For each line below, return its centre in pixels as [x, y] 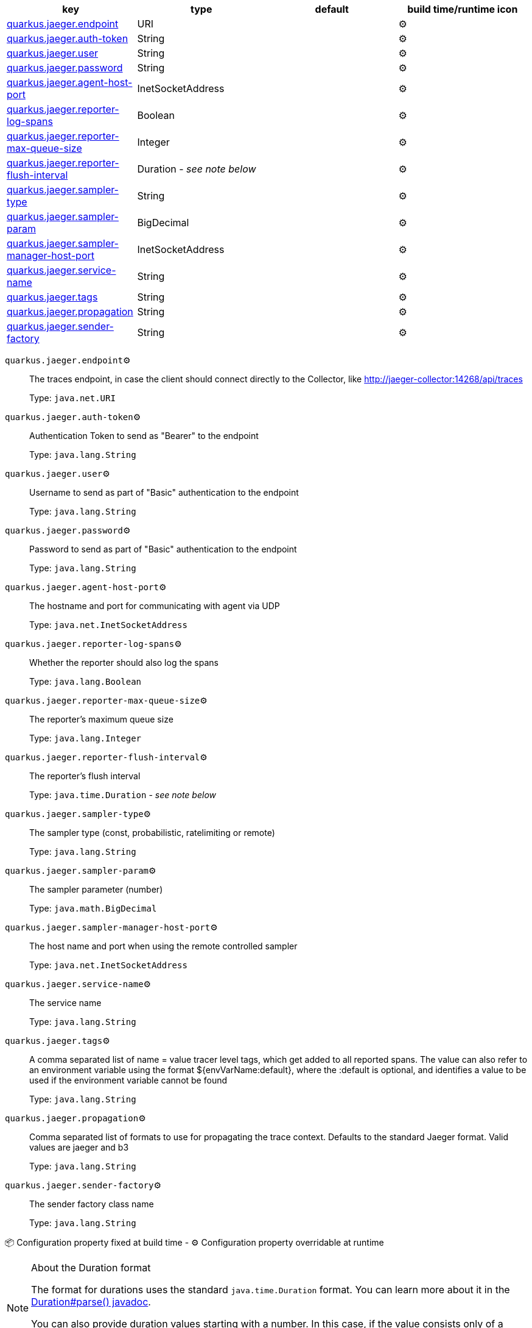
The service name [65, 1003]
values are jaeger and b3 [79, 1147]
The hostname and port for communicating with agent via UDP [155, 606]
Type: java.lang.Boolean [86, 681]
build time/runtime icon [463, 9]
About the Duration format [91, 1268]
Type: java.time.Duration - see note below [123, 795]
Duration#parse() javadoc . [91, 1302]
